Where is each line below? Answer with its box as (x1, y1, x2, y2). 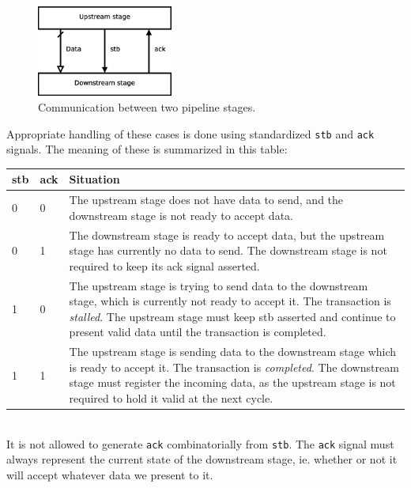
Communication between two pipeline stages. (38, 98, 256, 115)
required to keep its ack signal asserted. (69, 257, 260, 274)
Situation (69, 171, 120, 187)
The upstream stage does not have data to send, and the (69, 191, 344, 208)
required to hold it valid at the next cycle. (69, 390, 273, 407)
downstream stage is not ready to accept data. (69, 206, 293, 223)
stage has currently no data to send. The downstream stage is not (69, 242, 387, 259)
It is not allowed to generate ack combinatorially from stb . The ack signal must (6, 435, 394, 452)
